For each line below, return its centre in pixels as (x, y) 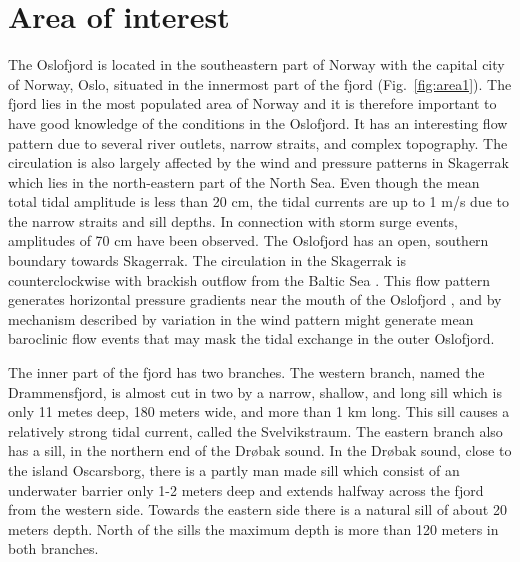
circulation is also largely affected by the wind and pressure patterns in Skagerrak (258, 162)
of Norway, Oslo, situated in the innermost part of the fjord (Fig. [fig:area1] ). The (260, 83)
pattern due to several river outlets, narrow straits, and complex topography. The (258, 142)
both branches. (53, 548)
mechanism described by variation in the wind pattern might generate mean (241, 318)
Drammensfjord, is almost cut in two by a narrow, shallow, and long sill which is (255, 391)
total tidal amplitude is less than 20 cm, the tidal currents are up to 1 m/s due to (258, 201)
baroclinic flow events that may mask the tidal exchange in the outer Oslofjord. (251, 338)
